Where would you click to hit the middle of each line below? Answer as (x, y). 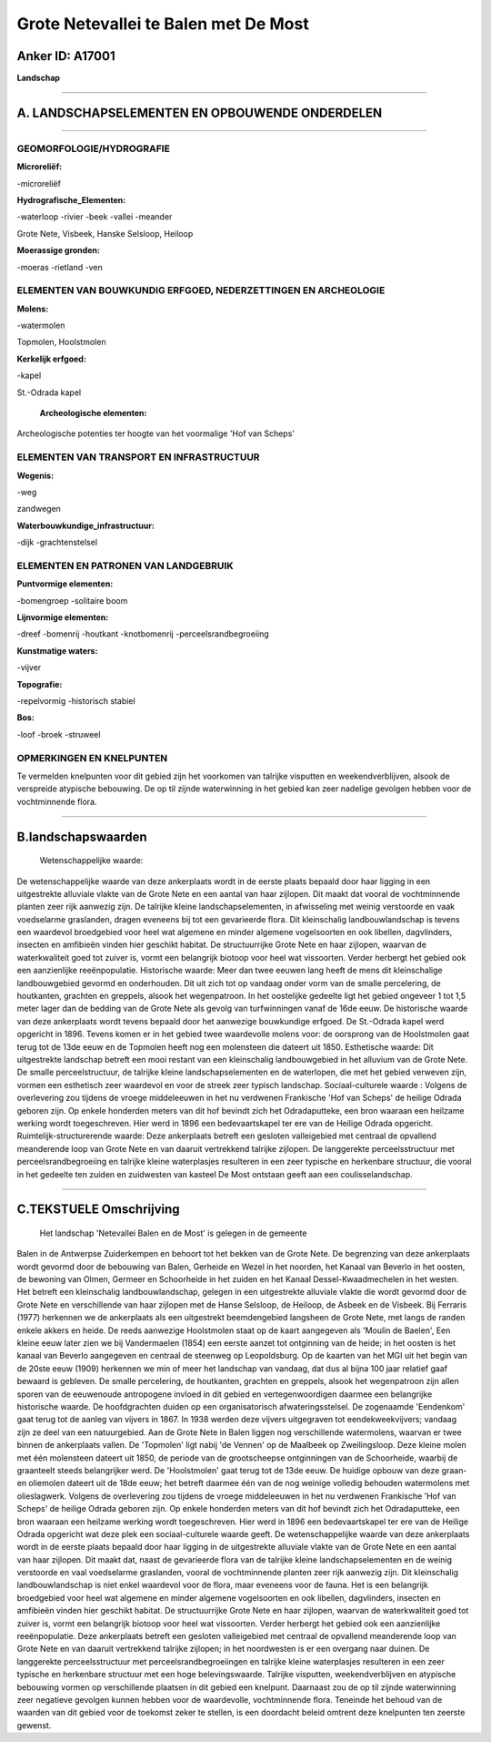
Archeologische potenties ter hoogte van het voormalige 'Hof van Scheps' (156, 433)
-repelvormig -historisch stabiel (76, 701)
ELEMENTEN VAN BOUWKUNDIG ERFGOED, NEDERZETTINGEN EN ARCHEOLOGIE (201, 290)
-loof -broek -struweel (59, 734)
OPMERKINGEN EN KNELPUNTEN (92, 758)
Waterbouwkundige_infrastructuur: (85, 525)
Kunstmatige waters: (57, 650)
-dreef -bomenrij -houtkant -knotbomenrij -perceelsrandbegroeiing (143, 634)
